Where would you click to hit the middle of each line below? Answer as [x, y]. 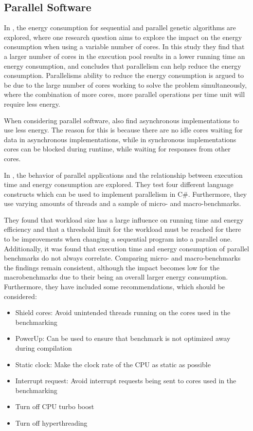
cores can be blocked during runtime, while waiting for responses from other [117, 149]
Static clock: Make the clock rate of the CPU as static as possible [113, 364]
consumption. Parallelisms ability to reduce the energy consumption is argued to [124, 75]
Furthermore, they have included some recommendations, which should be [115, 287]
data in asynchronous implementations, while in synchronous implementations [120, 139]
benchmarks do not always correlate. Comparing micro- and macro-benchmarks [122, 258]
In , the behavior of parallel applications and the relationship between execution [123, 175]
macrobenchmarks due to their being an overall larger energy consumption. [116, 277]
